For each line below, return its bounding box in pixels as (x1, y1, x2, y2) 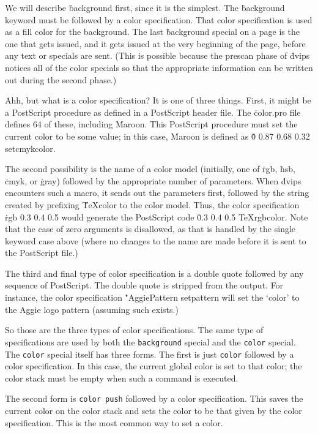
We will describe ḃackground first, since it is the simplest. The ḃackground (5, 1, 285, 13)
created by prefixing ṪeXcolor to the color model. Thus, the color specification (5, 198, 300, 211)
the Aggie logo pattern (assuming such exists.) (5, 303, 179, 315)
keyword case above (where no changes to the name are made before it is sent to (5, 234, 306, 247)
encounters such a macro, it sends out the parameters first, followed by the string (5, 186, 309, 199)
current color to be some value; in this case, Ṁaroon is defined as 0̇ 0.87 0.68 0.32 (5, 129, 310, 142)
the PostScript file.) (5, 246, 78, 259)
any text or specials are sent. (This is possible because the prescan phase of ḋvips (5, 49, 310, 62)
